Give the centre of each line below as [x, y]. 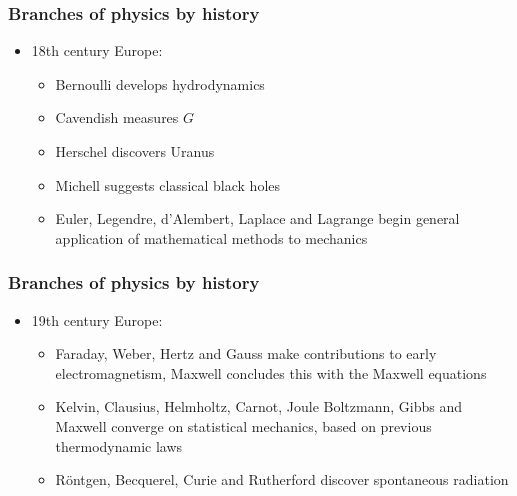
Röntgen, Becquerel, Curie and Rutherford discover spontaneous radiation [282, 479]
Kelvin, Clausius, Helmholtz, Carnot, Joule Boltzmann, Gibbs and [258, 406]
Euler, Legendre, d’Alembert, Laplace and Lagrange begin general [257, 218]
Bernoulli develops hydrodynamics [160, 83]
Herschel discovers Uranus [135, 151]
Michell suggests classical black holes [168, 184]
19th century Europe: [97, 319]
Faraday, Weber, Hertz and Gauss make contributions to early [246, 353]
